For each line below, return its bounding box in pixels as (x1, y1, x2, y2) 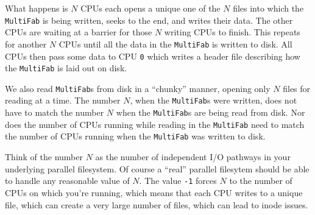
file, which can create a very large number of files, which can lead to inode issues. (5, 198, 308, 211)
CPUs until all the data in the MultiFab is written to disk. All (58, 37, 292, 50)
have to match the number (5, 106, 104, 119)
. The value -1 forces (139, 174, 217, 187)
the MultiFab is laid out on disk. (5, 62, 127, 74)
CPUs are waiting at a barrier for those (5, 26, 152, 38)
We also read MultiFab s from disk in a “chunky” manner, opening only (5, 82, 271, 94)
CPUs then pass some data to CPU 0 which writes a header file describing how (5, 49, 300, 62)
